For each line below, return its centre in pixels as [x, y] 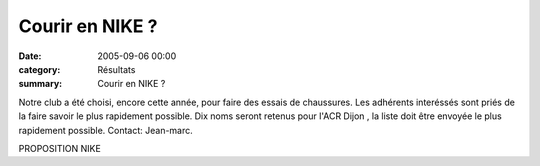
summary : [40, 84]
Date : [30, 56]
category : [39, 69]
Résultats [116, 69]
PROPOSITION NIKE [60, 148]
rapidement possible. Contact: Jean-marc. [106, 130]
